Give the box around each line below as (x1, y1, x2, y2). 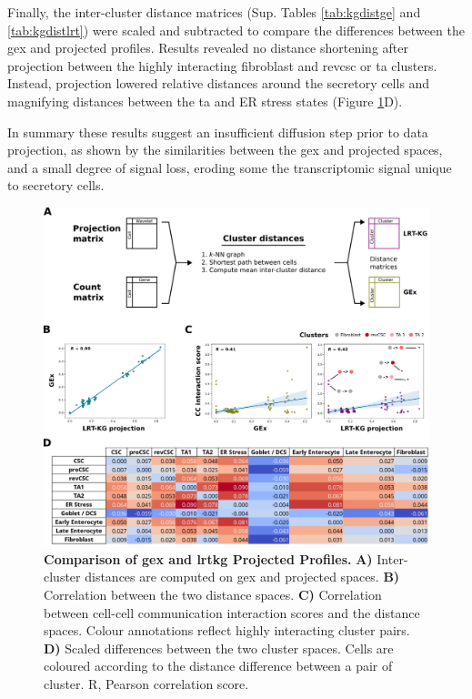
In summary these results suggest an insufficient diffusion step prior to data (7, 122, 428, 141)
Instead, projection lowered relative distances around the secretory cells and (7, 74, 430, 93)
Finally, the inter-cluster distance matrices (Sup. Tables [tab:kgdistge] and (7, 3, 421, 21)
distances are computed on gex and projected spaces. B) (85, 567, 400, 586)
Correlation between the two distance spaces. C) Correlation (44, 584, 382, 603)
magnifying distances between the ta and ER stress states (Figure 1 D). (7, 91, 403, 110)
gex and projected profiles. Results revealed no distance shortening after (7, 38, 408, 57)
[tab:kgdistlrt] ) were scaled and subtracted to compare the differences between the (7, 20, 465, 39)
